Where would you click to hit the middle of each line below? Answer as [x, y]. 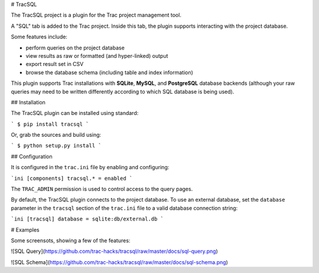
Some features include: [39, 37]
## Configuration [32, 156]
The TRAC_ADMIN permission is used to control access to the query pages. [102, 189]
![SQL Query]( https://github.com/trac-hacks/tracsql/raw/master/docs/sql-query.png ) [114, 251]
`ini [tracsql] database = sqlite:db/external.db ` [87, 219]
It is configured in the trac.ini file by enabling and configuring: [90, 167]
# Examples [25, 229]
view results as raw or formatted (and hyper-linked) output [97, 55]
